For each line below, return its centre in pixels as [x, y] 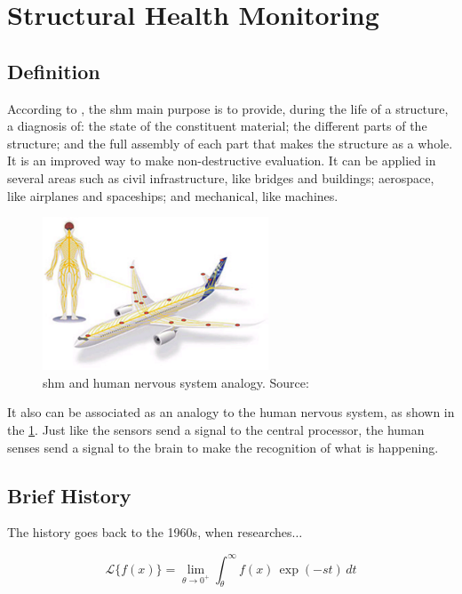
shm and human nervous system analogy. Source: [176, 382]
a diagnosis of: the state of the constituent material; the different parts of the [217, 126]
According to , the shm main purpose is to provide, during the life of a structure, [228, 108]
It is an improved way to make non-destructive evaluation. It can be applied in [222, 161]
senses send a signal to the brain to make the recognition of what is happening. [223, 447]
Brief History [69, 495]
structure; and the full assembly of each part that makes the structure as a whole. [230, 143]
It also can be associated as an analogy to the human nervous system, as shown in [231, 412]
